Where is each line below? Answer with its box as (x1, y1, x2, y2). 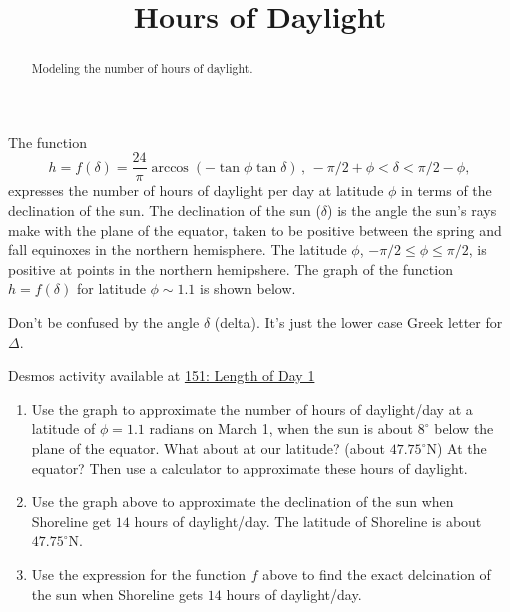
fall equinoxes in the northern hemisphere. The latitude (8, 239, 347, 260)
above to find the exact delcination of (262, 563, 491, 584)
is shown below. (200, 278, 296, 299)
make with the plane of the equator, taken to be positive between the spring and (8, 219, 502, 240)
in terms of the (401, 180, 492, 201)
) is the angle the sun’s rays (327, 200, 497, 221)
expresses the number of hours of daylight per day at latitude (8, 180, 384, 201)
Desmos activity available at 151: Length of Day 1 (8, 365, 315, 386)
